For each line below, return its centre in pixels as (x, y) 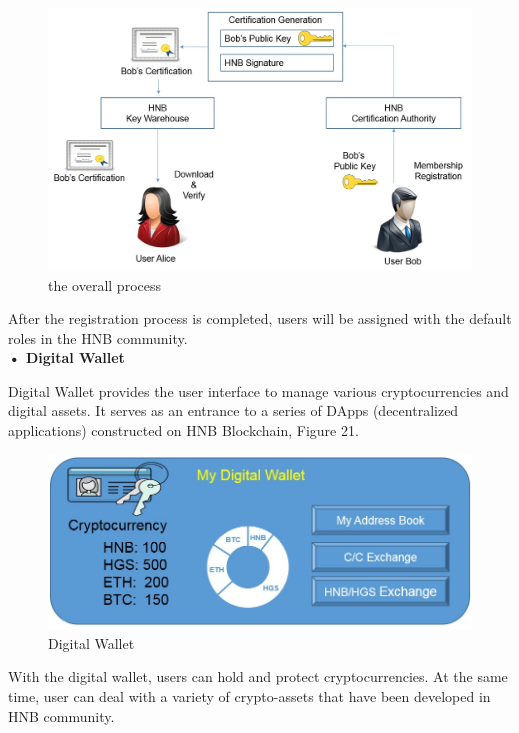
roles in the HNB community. (98, 337)
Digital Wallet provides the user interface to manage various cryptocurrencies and (258, 390)
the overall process (104, 284)
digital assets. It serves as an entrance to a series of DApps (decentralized (233, 410)
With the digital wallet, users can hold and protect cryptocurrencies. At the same (258, 676)
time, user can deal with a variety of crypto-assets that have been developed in (249, 696)
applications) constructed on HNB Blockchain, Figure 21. (183, 430)
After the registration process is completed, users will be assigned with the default (260, 318)
